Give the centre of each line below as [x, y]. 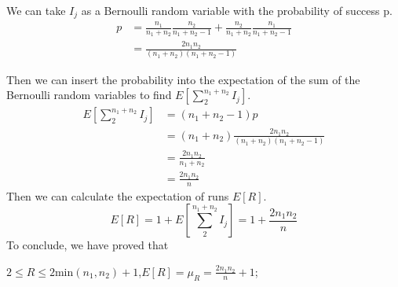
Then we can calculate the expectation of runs [118, 195]
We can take [36, 10]
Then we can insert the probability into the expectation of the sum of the [183, 79]
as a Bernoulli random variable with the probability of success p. [237, 10]
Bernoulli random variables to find [89, 95]
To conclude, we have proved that [88, 245]
